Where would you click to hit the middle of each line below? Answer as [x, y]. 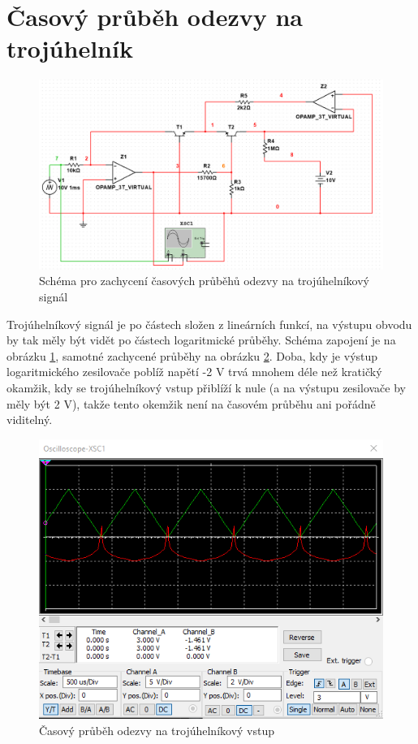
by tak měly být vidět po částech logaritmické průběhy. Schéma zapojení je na [201, 340]
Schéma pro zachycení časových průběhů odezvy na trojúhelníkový [204, 281]
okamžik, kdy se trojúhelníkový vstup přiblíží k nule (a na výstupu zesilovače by [206, 387]
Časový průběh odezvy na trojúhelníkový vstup [157, 730]
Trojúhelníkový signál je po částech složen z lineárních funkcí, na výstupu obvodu [209, 324]
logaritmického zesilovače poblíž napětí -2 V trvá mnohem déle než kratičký [194, 372]
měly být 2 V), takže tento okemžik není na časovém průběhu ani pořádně [191, 403]
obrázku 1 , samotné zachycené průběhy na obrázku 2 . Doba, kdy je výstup [192, 355]
